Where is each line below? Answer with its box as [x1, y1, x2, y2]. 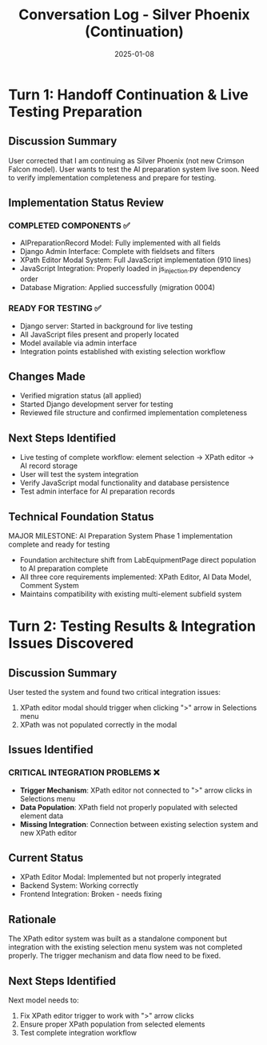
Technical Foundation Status [8, 510, 154, 523]
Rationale [8, 912, 57, 926]
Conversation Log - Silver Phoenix [18, 6, 250, 24]
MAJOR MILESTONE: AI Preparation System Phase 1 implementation [8, 531, 233, 540]
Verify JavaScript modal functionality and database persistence [19, 478, 229, 488]
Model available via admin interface [19, 338, 137, 348]
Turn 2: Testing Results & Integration [8, 617, 256, 635]
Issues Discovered [8, 635, 134, 652]
